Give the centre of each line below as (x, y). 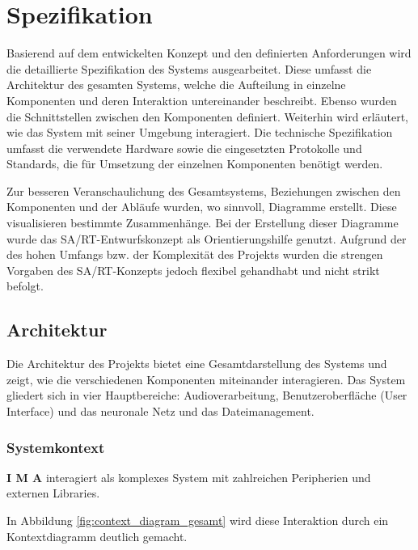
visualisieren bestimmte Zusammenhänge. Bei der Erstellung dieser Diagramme (203, 223)
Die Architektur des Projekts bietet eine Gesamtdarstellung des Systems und (197, 364)
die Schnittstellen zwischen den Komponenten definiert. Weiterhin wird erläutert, (207, 116)
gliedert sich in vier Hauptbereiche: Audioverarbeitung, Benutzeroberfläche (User (207, 395)
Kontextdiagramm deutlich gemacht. (97, 536)
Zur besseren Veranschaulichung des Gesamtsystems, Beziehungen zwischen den (204, 190)
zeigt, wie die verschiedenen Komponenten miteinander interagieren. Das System (206, 379)
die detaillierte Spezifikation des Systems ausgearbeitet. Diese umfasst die (189, 68)
